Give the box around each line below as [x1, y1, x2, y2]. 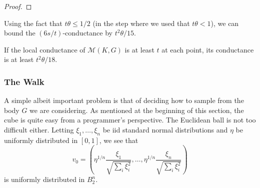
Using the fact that [4, 17, 62, 28]
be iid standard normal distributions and [102, 124, 228, 134]
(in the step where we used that [92, 17, 190, 28]
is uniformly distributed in [4, 174, 85, 184]
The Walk [4, 75, 44, 87]
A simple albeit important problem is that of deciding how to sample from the [4, 95, 244, 105]
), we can [210, 17, 239, 28]
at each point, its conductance [161, 44, 254, 54]
